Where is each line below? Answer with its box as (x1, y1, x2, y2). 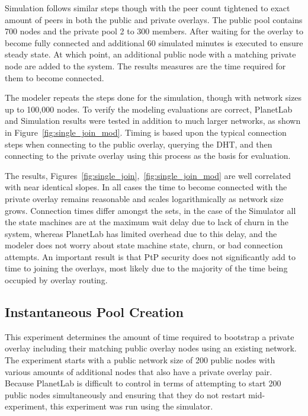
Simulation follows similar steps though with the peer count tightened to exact (5, 2, 290, 14)
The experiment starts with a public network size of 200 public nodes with (5, 354, 275, 366)
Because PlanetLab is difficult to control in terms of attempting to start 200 (5, 377, 281, 389)
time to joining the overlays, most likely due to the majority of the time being (5, 262, 288, 274)
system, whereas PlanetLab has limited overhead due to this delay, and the (5, 227, 277, 239)
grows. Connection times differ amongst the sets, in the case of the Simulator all (5, 204, 296, 216)
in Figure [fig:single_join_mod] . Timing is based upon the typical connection (5, 126, 287, 138)
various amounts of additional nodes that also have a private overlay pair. (5, 365, 272, 377)
